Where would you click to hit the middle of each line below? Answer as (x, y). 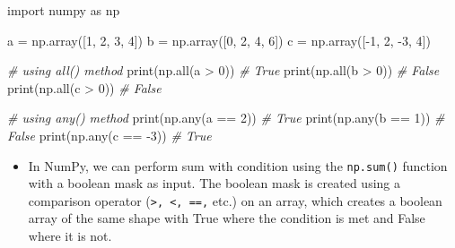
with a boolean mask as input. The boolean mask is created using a (214, 183)
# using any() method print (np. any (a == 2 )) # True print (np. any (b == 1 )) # (226, 118)
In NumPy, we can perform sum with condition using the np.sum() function (238, 165)
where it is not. (70, 236)
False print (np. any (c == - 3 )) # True (109, 135)
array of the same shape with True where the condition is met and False (227, 218)
